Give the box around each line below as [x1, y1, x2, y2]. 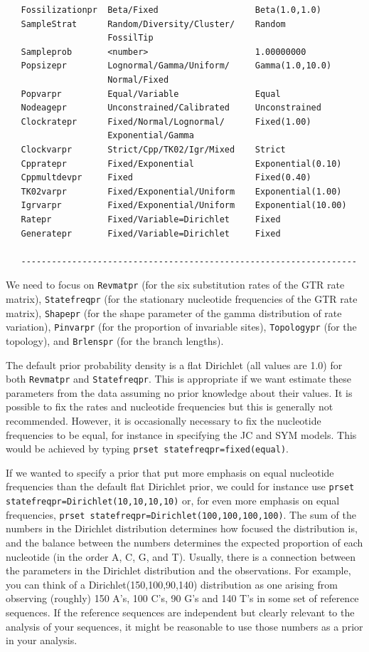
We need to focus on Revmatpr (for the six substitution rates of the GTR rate [6, 277, 345, 292]
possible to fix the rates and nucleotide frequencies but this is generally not [6, 399, 333, 414]
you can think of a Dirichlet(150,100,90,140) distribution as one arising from [6, 576, 338, 591]
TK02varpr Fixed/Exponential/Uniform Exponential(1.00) [21, 186, 342, 197]
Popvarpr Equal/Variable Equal [21, 88, 281, 99]
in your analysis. [6, 633, 77, 648]
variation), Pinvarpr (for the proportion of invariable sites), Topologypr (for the [6, 319, 357, 334]
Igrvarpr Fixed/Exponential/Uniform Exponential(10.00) [21, 200, 347, 211]
